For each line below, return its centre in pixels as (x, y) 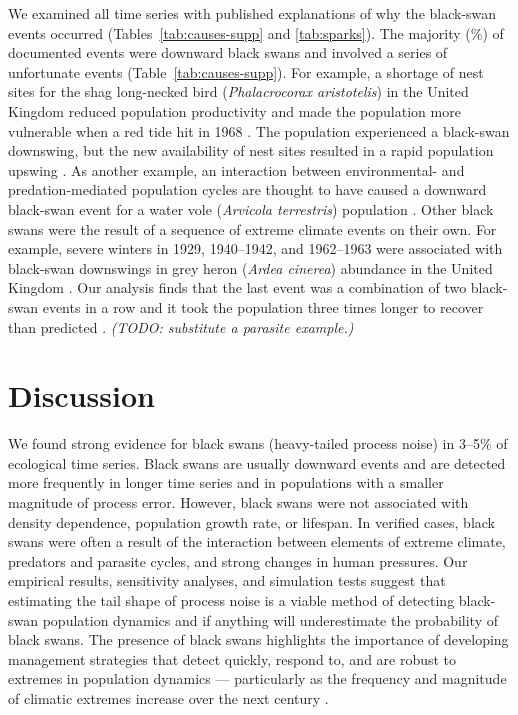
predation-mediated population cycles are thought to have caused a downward (247, 189)
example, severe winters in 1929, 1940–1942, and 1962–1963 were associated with (255, 248)
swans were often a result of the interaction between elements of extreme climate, (257, 541)
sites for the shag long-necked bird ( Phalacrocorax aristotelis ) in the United (238, 91)
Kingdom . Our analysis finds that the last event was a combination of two (237, 287)
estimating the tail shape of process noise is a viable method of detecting (231, 599)
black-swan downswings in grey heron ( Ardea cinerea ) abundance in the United (250, 267)
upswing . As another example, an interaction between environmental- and (236, 169)
